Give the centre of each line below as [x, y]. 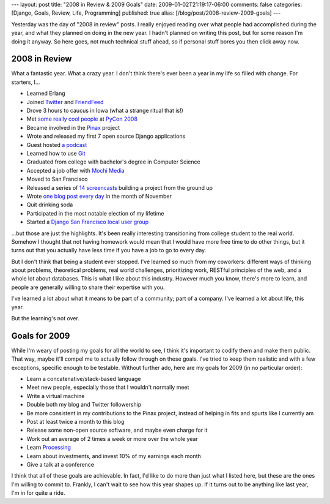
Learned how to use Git [56, 153]
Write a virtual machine [56, 396]
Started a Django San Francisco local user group [88, 222]
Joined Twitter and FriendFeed [65, 102]
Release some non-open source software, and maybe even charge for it [117, 430]
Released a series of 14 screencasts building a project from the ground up [120, 187]
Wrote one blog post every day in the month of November [99, 196]
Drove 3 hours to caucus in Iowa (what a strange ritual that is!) [105, 111]
